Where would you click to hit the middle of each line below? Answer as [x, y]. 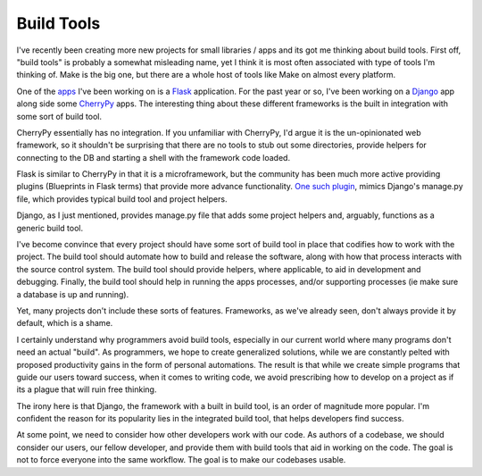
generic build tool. [50, 228]
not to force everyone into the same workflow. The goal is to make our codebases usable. [181, 460]
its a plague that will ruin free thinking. [87, 389]
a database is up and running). [73, 294]
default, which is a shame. [65, 323]
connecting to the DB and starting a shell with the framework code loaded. [153, 157]
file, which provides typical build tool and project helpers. [122, 199]
